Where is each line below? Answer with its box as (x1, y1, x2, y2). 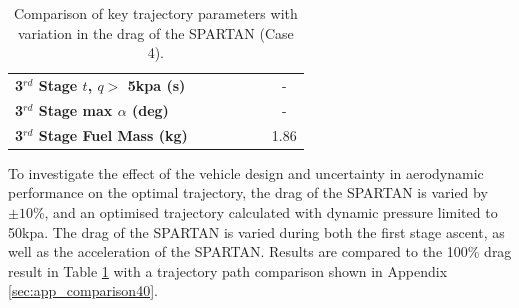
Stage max (38, 99, 113, 120)
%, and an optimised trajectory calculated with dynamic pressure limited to (32, 202, 498, 222)
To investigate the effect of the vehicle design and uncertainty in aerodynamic (8, 162, 484, 183)
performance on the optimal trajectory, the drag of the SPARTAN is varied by (8, 182, 488, 203)
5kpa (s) (127, 75, 186, 96)
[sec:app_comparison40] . (8, 280, 158, 301)
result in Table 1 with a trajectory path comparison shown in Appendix (8, 260, 448, 281)
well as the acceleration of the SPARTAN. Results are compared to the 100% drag (8, 241, 512, 262)
